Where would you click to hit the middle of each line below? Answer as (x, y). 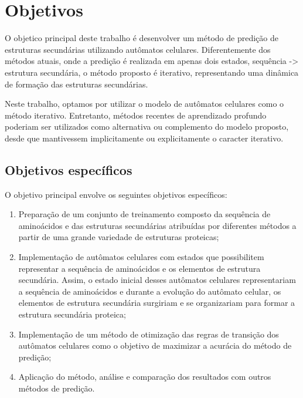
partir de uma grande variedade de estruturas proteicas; (119, 237)
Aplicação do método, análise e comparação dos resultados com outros (145, 377)
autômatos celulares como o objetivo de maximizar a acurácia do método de (155, 345)
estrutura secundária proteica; (72, 314)
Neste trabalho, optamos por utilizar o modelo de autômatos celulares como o (144, 104)
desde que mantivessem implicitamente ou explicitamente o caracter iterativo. (144, 138)
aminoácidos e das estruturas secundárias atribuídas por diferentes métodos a (157, 225)
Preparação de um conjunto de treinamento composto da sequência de (144, 214)
